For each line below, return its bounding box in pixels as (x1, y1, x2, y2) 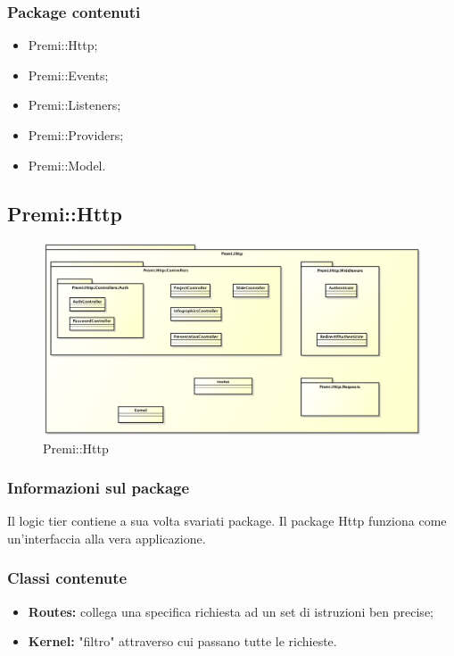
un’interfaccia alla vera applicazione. (7, 528, 206, 547)
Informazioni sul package (7, 477, 190, 499)
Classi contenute (7, 567, 128, 589)
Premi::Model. (28, 155, 106, 174)
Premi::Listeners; (28, 95, 121, 114)
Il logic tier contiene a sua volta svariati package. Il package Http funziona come (7, 511, 447, 530)
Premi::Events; (28, 65, 109, 84)
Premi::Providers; (28, 126, 124, 144)
